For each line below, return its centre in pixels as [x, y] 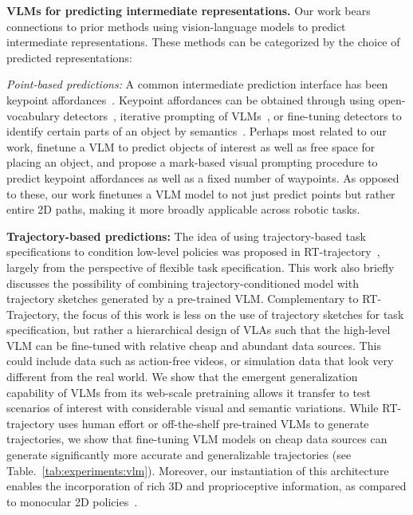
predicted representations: [69, 57]
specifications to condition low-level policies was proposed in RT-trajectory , [193, 252]
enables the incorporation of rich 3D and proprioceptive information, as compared [206, 486]
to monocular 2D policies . [72, 501]
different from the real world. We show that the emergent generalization [182, 377]
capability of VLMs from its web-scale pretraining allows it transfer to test [189, 392]
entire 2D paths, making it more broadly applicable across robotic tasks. [183, 209]
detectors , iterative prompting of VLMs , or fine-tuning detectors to [232, 115]
